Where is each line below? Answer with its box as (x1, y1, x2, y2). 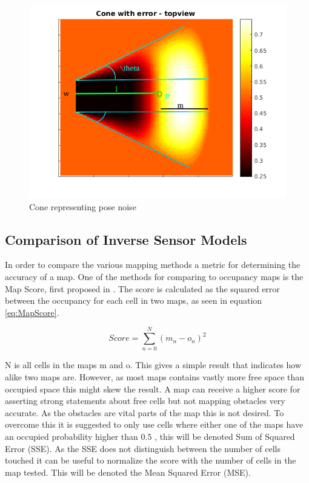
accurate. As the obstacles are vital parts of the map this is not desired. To (5, 406, 284, 419)
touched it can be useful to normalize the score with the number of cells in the (5, 454, 296, 467)
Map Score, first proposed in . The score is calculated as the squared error (5, 282, 280, 295)
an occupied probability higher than (5, 430, 138, 443)
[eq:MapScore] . (5, 306, 59, 318)
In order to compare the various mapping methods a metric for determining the (5, 258, 301, 271)
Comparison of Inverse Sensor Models (5, 230, 247, 248)
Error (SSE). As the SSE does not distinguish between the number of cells (5, 442, 281, 454)
